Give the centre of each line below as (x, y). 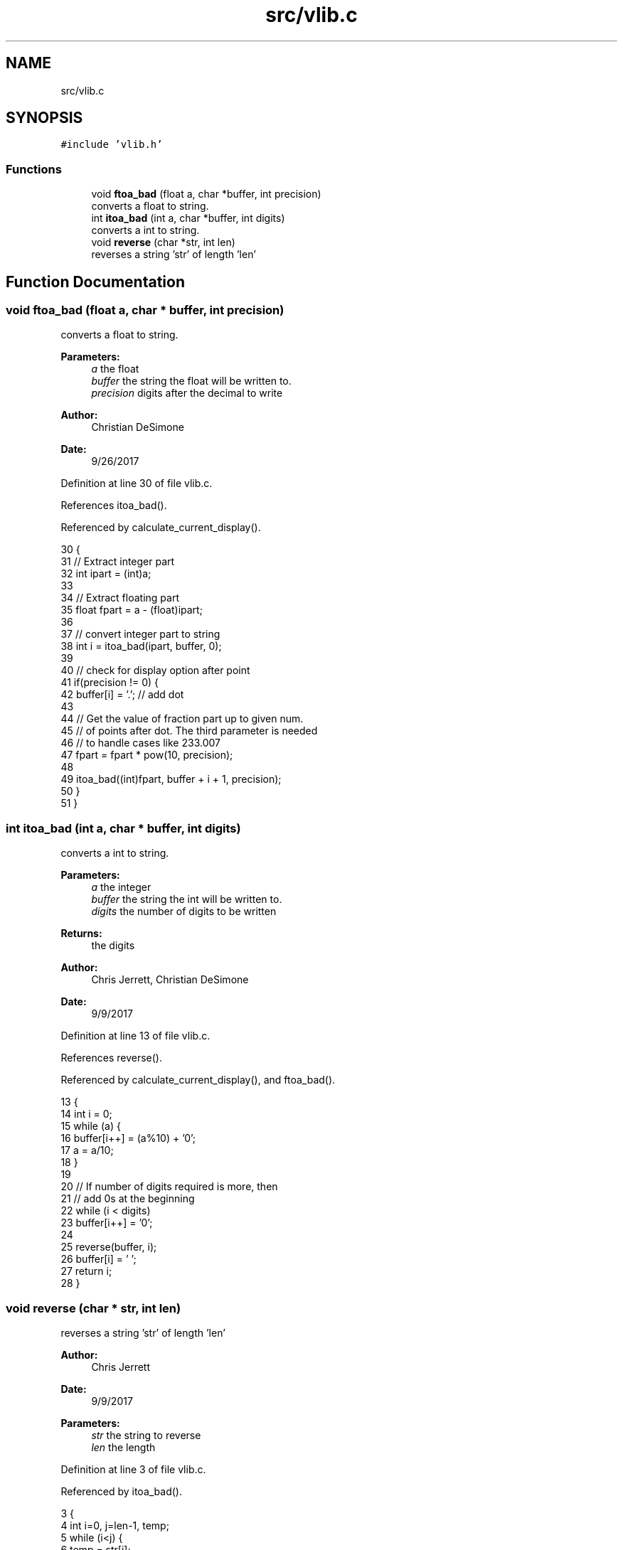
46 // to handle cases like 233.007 (140, 743)
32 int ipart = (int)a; (106, 574)
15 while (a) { (91, 1126)
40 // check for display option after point (155, 670)
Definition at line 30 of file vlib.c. (137, 483)
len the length (123, 1447)
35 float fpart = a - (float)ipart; (132, 610)
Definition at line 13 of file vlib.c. (135, 1036)
